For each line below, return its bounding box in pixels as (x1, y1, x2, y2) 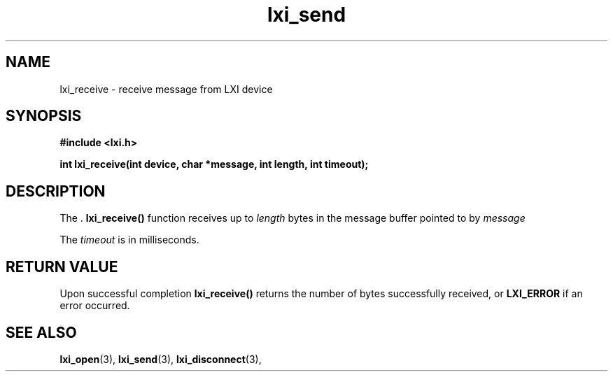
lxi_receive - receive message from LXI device (59, 83, 273, 95)
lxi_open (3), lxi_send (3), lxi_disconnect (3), (59, 353, 262, 365)
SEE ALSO (6, 323, 77, 341)
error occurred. (59, 299, 130, 312)
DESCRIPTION (6, 182, 106, 200)
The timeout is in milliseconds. (59, 234, 199, 246)
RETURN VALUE (6, 257, 118, 276)
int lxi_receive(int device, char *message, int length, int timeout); (59, 158, 369, 171)
